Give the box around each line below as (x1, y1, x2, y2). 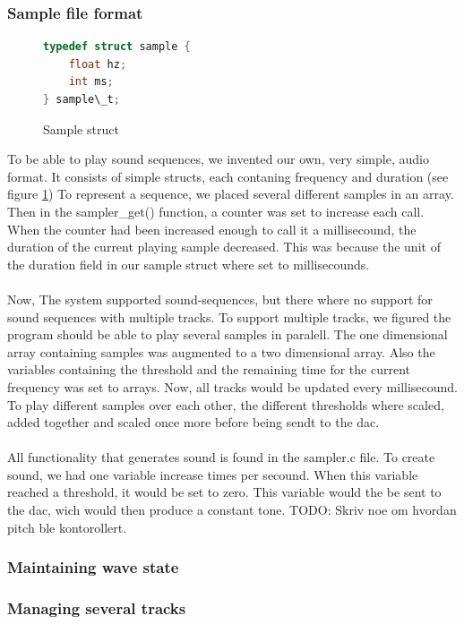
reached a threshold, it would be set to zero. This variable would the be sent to (7, 483, 442, 501)
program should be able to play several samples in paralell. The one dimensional (7, 325, 448, 344)
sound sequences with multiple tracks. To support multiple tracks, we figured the (7, 307, 451, 326)
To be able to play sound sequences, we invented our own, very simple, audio (7, 150, 429, 168)
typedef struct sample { (43, 40, 191, 54)
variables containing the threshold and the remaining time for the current (7, 360, 410, 379)
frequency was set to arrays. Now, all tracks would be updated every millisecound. (7, 377, 459, 396)
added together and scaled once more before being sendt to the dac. (7, 413, 380, 432)
